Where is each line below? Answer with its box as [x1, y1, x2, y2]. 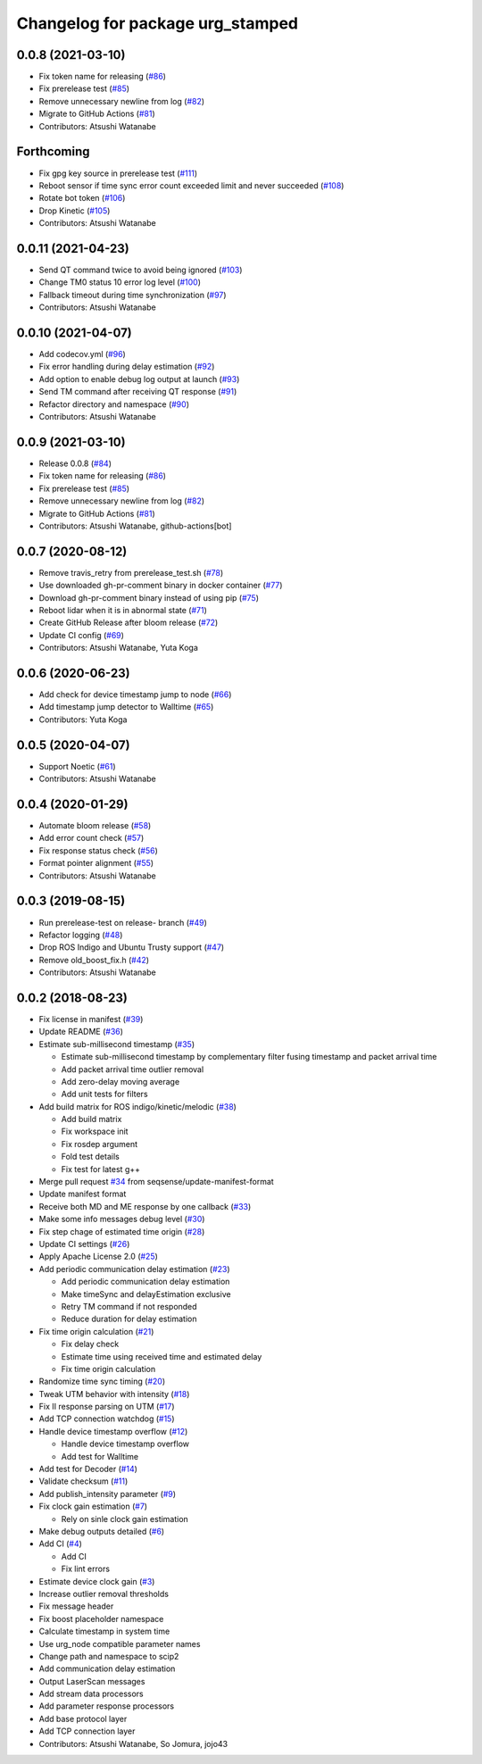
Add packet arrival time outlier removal [61, 1063, 204, 1075]
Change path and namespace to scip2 [38, 1651, 179, 1661]
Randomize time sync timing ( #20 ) [38, 1376, 166, 1387]
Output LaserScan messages [38, 1676, 145, 1686]
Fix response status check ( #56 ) [38, 845, 158, 856]
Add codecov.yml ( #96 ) [38, 349, 127, 360]
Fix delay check [61, 1339, 120, 1350]
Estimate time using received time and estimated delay [61, 1351, 262, 1361]
